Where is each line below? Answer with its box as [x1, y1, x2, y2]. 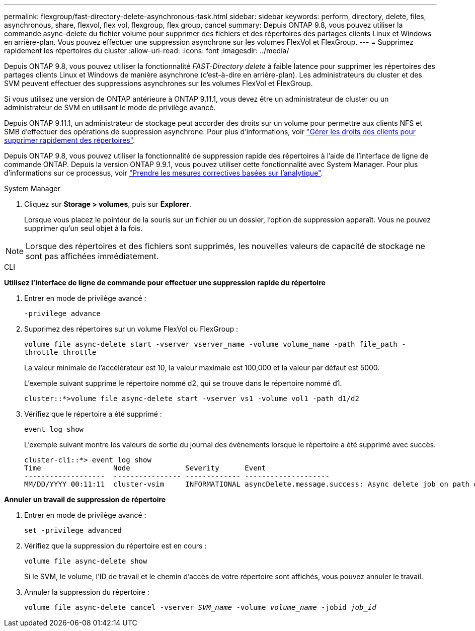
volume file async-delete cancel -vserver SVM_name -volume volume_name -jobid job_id [24, 603, 376, 611]
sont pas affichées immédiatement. [26, 251, 159, 261]
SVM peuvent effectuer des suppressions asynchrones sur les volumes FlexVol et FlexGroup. [4, 79, 313, 88]
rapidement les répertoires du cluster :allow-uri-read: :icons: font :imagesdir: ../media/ [4, 46, 289, 55]
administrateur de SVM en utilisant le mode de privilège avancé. [4, 103, 216, 112]
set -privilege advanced [24, 526, 122, 534]
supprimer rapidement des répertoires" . [4, 136, 135, 144]
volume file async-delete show [24, 557, 147, 565]
